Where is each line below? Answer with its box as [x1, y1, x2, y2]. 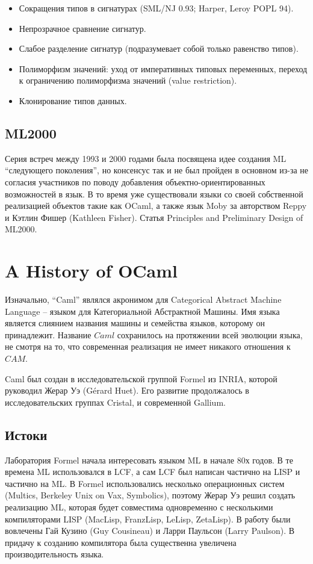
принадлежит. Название [5, 328, 91, 341]
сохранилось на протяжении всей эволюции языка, [117, 328, 303, 341]
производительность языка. [5, 548, 104, 560]
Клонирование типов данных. [19, 94, 127, 107]
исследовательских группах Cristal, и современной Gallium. [5, 395, 226, 408]
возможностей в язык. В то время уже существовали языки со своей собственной [5, 187, 303, 200]
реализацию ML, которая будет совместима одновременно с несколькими [5, 500, 273, 513]
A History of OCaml [5, 258, 178, 283]
